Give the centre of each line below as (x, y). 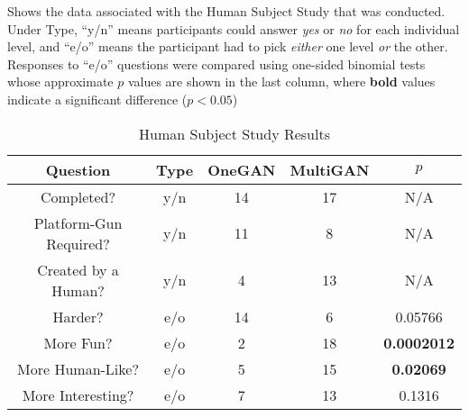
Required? (78, 243)
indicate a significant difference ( (97, 99)
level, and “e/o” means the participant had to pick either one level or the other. (228, 46)
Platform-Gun (78, 222)
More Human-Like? (78, 368)
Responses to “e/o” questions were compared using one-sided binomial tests (216, 63)
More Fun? (78, 342)
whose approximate (60, 82)
